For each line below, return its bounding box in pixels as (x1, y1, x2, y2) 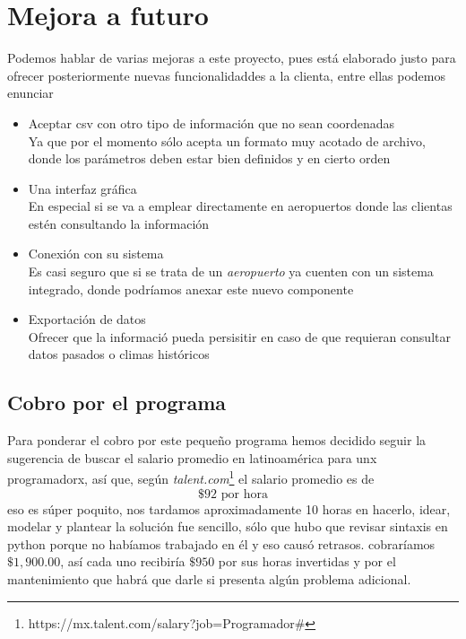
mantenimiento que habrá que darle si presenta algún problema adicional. (7, 570, 411, 589)
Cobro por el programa (7, 389, 227, 416)
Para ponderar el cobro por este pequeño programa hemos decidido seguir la (7, 431, 427, 450)
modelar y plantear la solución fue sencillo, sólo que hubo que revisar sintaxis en (7, 517, 448, 536)
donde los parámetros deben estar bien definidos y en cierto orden (28, 149, 391, 168)
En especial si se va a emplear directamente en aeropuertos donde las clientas (28, 197, 453, 215)
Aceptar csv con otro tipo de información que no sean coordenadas (28, 113, 395, 132)
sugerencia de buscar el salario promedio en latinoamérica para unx (7, 448, 377, 467)
